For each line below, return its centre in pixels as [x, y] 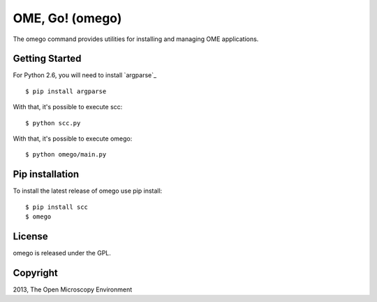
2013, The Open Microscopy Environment [73, 289]
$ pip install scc [57, 207]
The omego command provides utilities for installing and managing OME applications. [136, 39]
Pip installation [46, 174]
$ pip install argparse [66, 91]
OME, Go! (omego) [67, 18]
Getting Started [47, 59]
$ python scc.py [53, 123]
